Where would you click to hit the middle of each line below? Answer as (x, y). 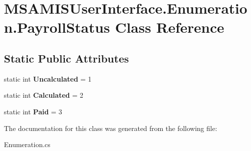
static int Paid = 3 (33, 111)
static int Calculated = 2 (44, 95)
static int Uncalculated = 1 (48, 78)
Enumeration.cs (27, 144)
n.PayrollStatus (57, 27)
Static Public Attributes (66, 58)
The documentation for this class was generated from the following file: (111, 128)
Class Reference (170, 27)
